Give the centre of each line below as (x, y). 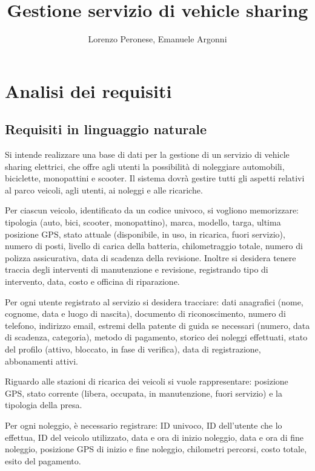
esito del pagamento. (43, 460)
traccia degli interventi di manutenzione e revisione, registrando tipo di (137, 269)
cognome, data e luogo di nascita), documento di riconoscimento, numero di (145, 313)
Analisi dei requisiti (88, 90)
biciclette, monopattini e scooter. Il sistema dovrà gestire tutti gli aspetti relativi (155, 178)
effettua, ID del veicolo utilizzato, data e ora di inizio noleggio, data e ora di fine (154, 437)
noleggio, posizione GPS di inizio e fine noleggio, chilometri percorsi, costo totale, (156, 449)
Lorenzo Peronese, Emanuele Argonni (157, 39)
